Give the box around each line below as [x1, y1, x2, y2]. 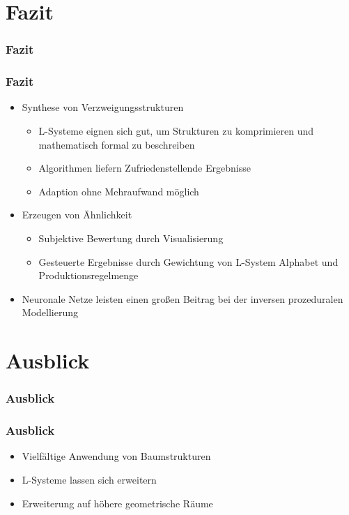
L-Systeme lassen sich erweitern [22, 472, 157, 486]
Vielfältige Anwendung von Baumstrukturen [22, 449, 211, 463]
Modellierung [22, 305, 78, 320]
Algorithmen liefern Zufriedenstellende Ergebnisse [38, 161, 251, 175]
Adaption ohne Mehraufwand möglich [38, 184, 199, 198]
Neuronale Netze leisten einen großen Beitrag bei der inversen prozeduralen [22, 291, 343, 306]
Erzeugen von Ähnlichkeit [22, 207, 132, 222]
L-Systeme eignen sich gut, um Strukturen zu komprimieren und [38, 124, 314, 138]
